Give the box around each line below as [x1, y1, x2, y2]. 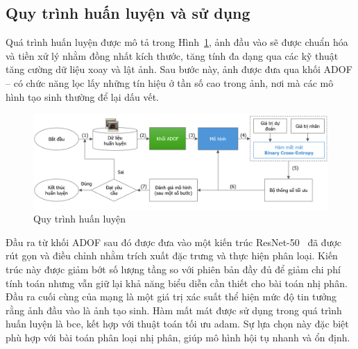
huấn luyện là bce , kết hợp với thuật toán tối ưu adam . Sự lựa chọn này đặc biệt [6, 316, 349, 331]
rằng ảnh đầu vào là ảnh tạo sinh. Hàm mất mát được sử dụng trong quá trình [6, 302, 342, 317]
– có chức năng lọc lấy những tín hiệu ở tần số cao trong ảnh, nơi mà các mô [6, 75, 334, 90]
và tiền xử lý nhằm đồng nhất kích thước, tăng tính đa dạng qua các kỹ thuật [6, 48, 339, 63]
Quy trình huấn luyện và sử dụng [6, 2, 250, 24]
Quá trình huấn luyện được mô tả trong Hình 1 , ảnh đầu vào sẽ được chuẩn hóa [6, 35, 348, 49]
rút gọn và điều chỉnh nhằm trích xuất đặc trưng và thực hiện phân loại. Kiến [6, 248, 338, 263]
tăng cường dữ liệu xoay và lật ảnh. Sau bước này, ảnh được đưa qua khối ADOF [6, 62, 352, 76]
